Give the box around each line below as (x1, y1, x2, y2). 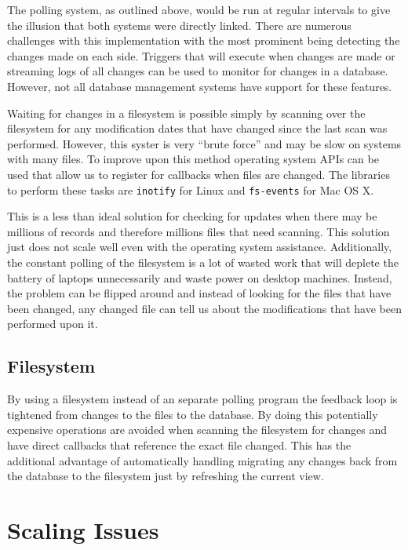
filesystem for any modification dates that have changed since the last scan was (7, 120, 388, 137)
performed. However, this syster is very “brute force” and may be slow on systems (7, 135, 402, 151)
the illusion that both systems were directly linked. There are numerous (7, 16, 352, 33)
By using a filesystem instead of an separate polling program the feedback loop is (7, 391, 398, 407)
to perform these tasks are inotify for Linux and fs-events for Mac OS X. (7, 181, 374, 198)
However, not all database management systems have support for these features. (7, 78, 392, 94)
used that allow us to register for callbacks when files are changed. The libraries (7, 166, 390, 182)
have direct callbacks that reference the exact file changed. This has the (7, 436, 352, 453)
